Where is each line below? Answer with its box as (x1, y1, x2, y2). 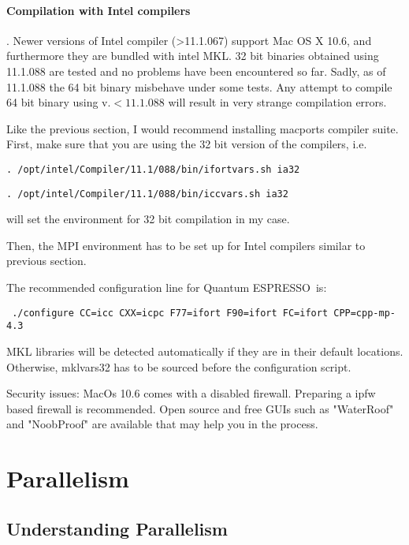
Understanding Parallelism (6, 516, 228, 540)
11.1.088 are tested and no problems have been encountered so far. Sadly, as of (6, 62, 386, 79)
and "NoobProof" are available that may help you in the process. (6, 416, 318, 432)
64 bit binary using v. (6, 94, 111, 110)
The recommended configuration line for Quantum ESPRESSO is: (6, 279, 327, 296)
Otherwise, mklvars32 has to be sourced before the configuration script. (6, 358, 351, 375)
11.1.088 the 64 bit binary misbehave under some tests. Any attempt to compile (6, 78, 392, 95)
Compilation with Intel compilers (6, 2, 191, 18)
